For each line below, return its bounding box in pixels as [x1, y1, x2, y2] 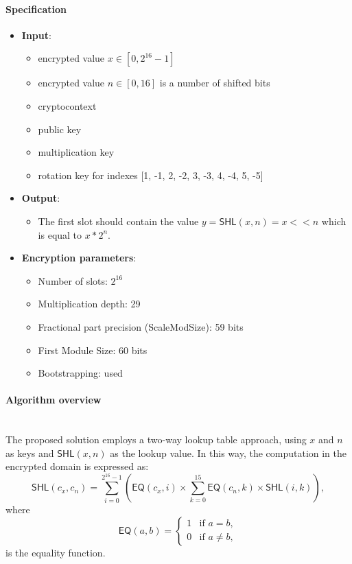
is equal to [38, 227, 82, 242]
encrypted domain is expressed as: [5, 459, 149, 473]
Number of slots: [38, 273, 108, 287]
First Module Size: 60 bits [38, 342, 148, 357]
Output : [21, 191, 60, 205]
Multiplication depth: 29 [38, 296, 141, 311]
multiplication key [38, 145, 115, 159]
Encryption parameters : [21, 250, 137, 265]
